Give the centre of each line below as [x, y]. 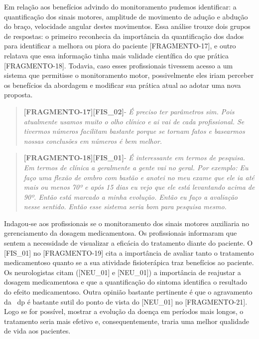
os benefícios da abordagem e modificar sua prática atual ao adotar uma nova [123, 85]
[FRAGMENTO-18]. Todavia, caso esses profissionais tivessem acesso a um [119, 65]
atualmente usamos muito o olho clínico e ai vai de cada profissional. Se [134, 121]
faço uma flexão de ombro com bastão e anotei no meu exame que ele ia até [139, 177]
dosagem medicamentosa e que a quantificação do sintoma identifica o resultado [126, 282]
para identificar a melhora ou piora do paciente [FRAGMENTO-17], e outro [120, 46]
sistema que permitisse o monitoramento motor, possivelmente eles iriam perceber [129, 75]
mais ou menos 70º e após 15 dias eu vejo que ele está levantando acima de [139, 187]
